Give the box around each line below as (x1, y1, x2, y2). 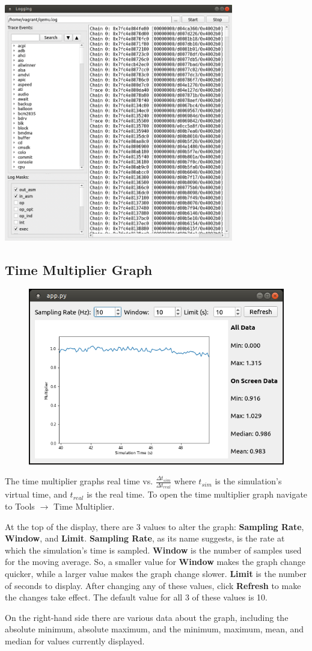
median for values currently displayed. (5, 634, 145, 647)
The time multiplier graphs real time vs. (5, 475, 153, 487)
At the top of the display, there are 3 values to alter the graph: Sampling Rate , (5, 520, 304, 532)
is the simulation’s (215, 475, 282, 487)
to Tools (5, 500, 35, 512)
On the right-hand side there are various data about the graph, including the (5, 611, 289, 623)
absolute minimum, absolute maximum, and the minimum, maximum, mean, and (5, 623, 304, 635)
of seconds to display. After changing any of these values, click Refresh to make (5, 579, 301, 591)
